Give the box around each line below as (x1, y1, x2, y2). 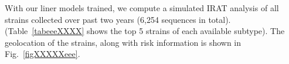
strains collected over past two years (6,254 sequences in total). (5, 13, 231, 25)
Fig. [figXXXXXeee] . (5, 48, 80, 60)
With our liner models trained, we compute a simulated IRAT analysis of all (5, 2, 279, 14)
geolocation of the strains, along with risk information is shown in (5, 36, 242, 48)
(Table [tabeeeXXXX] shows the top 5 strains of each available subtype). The (5, 25, 285, 37)
